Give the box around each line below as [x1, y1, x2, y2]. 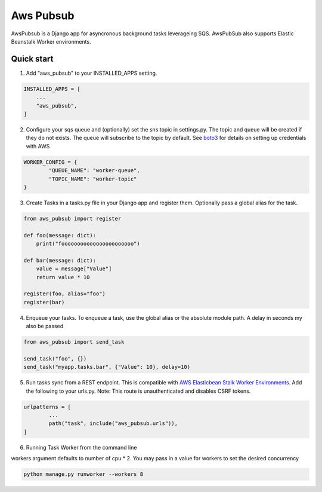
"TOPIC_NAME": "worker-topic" [48, 175, 137, 182]
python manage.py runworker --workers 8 [23, 471, 143, 478]
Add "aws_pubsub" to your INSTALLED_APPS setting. [26, 69, 157, 77]
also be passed [26, 323, 64, 330]
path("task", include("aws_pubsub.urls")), [48, 420, 178, 427]
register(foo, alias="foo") [23, 291, 106, 297]
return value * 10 [36, 274, 90, 280]
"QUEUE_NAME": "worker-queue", [48, 167, 140, 174]
